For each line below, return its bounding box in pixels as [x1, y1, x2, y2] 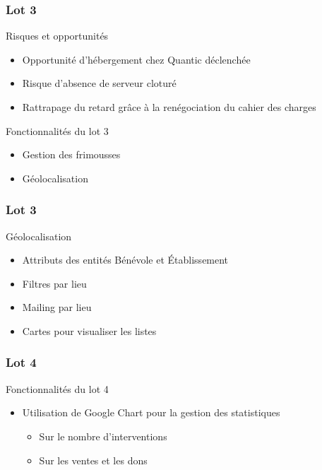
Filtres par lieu [22, 276, 87, 290]
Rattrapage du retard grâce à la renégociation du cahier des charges [22, 100, 316, 114]
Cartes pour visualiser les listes [22, 323, 157, 338]
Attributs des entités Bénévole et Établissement [22, 252, 229, 267]
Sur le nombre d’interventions [39, 428, 167, 443]
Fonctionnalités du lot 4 [6, 381, 109, 396]
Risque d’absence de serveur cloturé [22, 76, 177, 90]
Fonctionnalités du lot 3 [6, 123, 109, 138]
